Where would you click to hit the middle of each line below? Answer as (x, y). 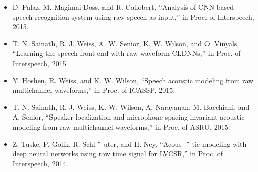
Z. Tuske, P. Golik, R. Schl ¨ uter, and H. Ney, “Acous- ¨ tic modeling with (130, 144)
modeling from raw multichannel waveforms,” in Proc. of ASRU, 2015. (121, 126)
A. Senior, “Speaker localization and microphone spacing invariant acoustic (128, 117)
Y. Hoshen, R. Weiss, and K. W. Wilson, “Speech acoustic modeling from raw (133, 80)
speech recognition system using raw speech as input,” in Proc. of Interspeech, (133, 16)
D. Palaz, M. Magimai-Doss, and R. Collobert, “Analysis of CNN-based (123, 7)
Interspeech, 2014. (40, 163)
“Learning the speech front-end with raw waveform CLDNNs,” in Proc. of (126, 53)
